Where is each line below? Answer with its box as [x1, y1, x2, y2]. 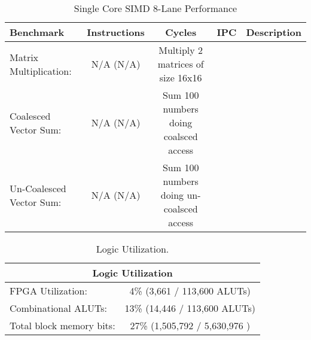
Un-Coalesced [10, 181, 66, 195]
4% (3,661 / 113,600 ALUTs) [129, 284, 251, 297]
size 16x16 [159, 71, 202, 84]
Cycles [165, 25, 197, 39]
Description [246, 25, 301, 39]
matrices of [157, 57, 204, 71]
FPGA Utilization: [10, 284, 87, 297]
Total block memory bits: [10, 318, 115, 332]
